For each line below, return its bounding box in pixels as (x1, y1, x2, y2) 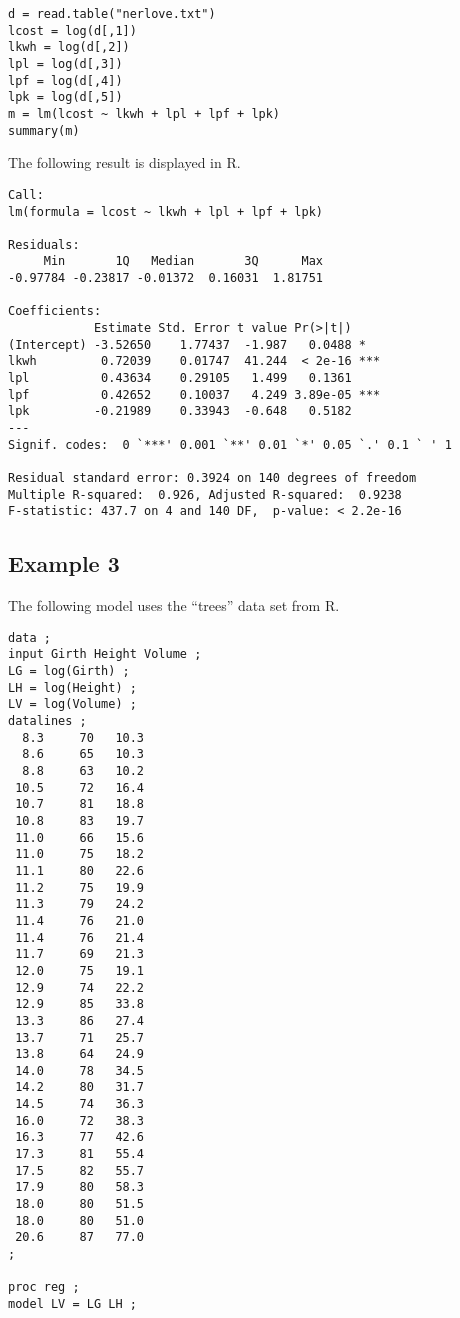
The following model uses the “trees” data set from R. (8, 595, 340, 616)
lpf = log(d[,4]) (8, 73, 123, 88)
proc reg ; (8, 1280, 80, 1295)
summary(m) (8, 123, 80, 138)
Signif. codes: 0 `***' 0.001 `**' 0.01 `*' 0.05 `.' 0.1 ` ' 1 (8, 437, 452, 452)
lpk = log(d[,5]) (8, 90, 123, 105)
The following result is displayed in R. (8, 152, 241, 173)
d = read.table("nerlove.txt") (8, 7, 216, 21)
